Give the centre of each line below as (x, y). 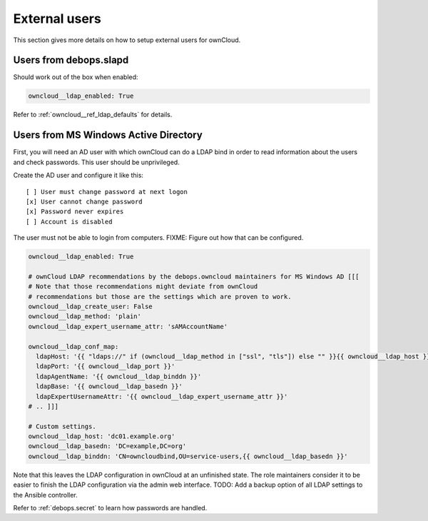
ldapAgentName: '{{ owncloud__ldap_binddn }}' (119, 376)
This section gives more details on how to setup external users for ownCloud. (127, 40)
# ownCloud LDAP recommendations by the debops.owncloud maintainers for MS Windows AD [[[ (194, 276)
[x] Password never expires (75, 212)
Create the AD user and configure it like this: (78, 176)
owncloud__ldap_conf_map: (73, 347)
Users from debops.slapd (71, 60)
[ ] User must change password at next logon (107, 192)
